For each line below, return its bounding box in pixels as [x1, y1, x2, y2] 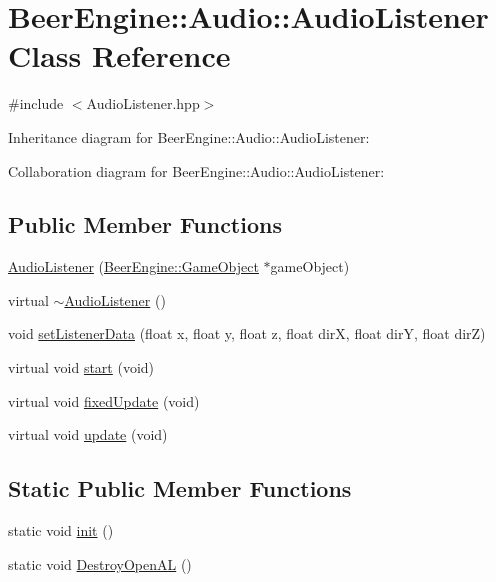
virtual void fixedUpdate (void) [8, 390, 200, 411]
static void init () [8, 520, 114, 541]
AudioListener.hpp [86, 93, 200, 114]
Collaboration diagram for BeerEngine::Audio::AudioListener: [8, 160, 385, 181]
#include [8, 93, 64, 114]
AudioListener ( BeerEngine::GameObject [8, 256, 259, 277]
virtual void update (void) [8, 424, 168, 445]
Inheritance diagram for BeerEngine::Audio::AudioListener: [8, 126, 370, 147]
